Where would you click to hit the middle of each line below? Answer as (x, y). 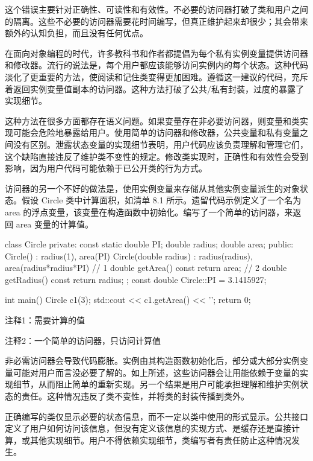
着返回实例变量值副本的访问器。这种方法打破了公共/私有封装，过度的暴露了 (154, 88)
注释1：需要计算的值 (45, 320)
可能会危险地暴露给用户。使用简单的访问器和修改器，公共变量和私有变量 (156, 132)
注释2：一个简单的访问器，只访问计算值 (83, 340)
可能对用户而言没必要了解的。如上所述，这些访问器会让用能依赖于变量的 (156, 372)
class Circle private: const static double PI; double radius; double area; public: (149, 244)
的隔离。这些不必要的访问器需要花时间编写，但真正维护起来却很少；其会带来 (156, 21)
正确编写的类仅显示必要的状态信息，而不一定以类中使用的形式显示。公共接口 (156, 416)
